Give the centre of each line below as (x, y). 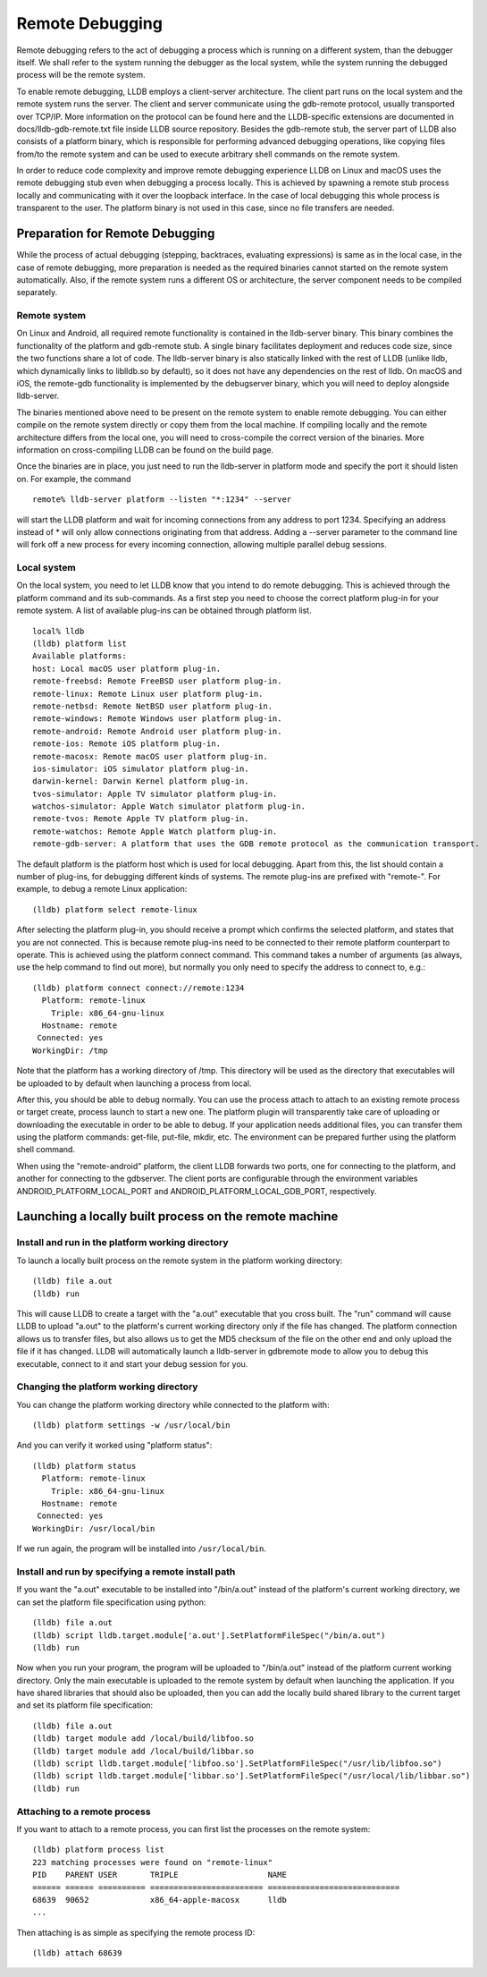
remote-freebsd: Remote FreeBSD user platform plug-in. (157, 681)
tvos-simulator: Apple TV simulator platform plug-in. (155, 793)
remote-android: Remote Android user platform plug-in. (157, 731)
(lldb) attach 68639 (77, 1953)
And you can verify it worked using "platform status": (114, 1446)
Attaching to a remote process (84, 1812)
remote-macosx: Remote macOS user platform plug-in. (150, 756)
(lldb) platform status (84, 1466)
